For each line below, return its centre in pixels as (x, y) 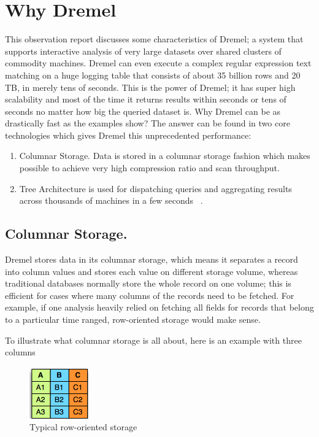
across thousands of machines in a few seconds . (111, 200)
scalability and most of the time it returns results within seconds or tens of (146, 99)
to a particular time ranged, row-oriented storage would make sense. (133, 319)
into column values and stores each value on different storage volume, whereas (152, 271)
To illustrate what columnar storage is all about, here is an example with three (153, 340)
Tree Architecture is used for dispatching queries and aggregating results (156, 188)
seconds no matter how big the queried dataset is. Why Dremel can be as (143, 111)
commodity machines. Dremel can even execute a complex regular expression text (158, 63)
